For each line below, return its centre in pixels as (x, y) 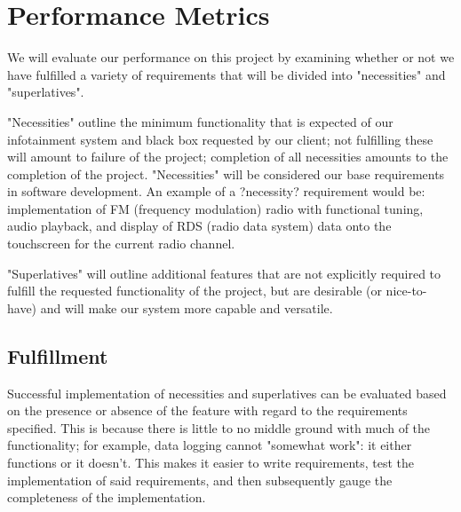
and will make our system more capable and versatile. (187, 307)
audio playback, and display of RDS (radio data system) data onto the (199, 226)
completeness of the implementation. (107, 497)
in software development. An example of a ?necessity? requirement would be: (216, 191)
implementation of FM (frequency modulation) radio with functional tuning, (215, 208)
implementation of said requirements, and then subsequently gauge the (200, 480)
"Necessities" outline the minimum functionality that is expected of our (200, 121)
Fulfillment (58, 355)
